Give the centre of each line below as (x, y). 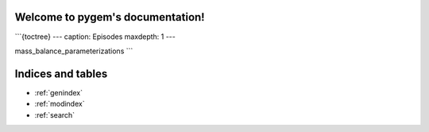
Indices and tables (61, 74)
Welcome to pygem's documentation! (110, 17)
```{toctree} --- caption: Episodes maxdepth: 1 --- (95, 37)
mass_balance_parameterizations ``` (74, 51)
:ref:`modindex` (60, 104)
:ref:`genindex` (59, 92)
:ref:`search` (55, 115)
